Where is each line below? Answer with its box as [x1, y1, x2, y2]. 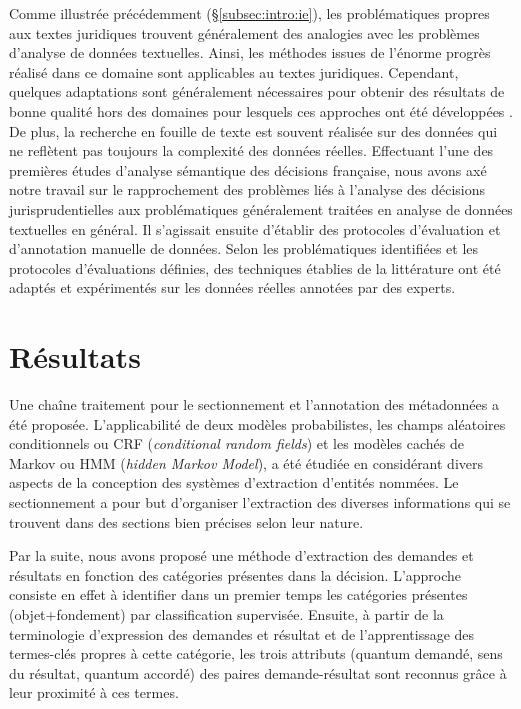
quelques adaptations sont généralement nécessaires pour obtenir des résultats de [9, 81, 505, 102]
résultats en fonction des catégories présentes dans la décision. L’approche [9, 564, 462, 585]
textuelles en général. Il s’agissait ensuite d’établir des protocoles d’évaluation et [9, 218, 501, 239]
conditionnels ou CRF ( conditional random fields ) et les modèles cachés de [9, 433, 464, 454]
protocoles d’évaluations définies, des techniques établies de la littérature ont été [9, 257, 501, 278]
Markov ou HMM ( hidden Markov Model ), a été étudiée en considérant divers [9, 452, 484, 473]
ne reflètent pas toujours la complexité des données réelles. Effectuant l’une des [9, 140, 494, 161]
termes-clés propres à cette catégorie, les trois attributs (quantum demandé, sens [9, 643, 503, 664]
